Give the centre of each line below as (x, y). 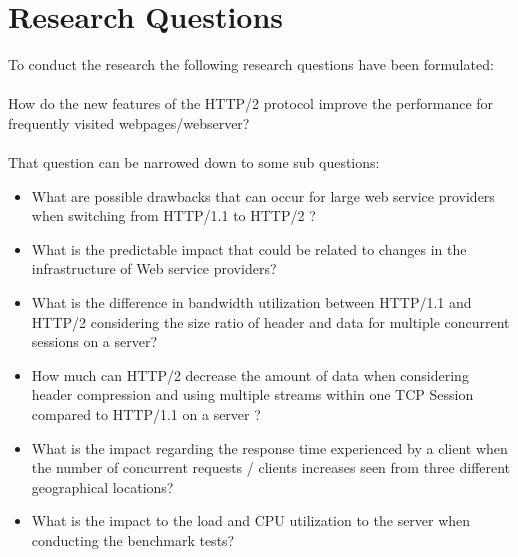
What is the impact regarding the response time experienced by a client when (269, 447)
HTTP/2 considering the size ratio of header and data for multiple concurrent (270, 321)
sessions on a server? (94, 341)
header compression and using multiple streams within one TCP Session (252, 394)
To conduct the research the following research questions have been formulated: (251, 64)
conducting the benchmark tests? (133, 540)
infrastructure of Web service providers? (154, 268)
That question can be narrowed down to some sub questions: (194, 162)
